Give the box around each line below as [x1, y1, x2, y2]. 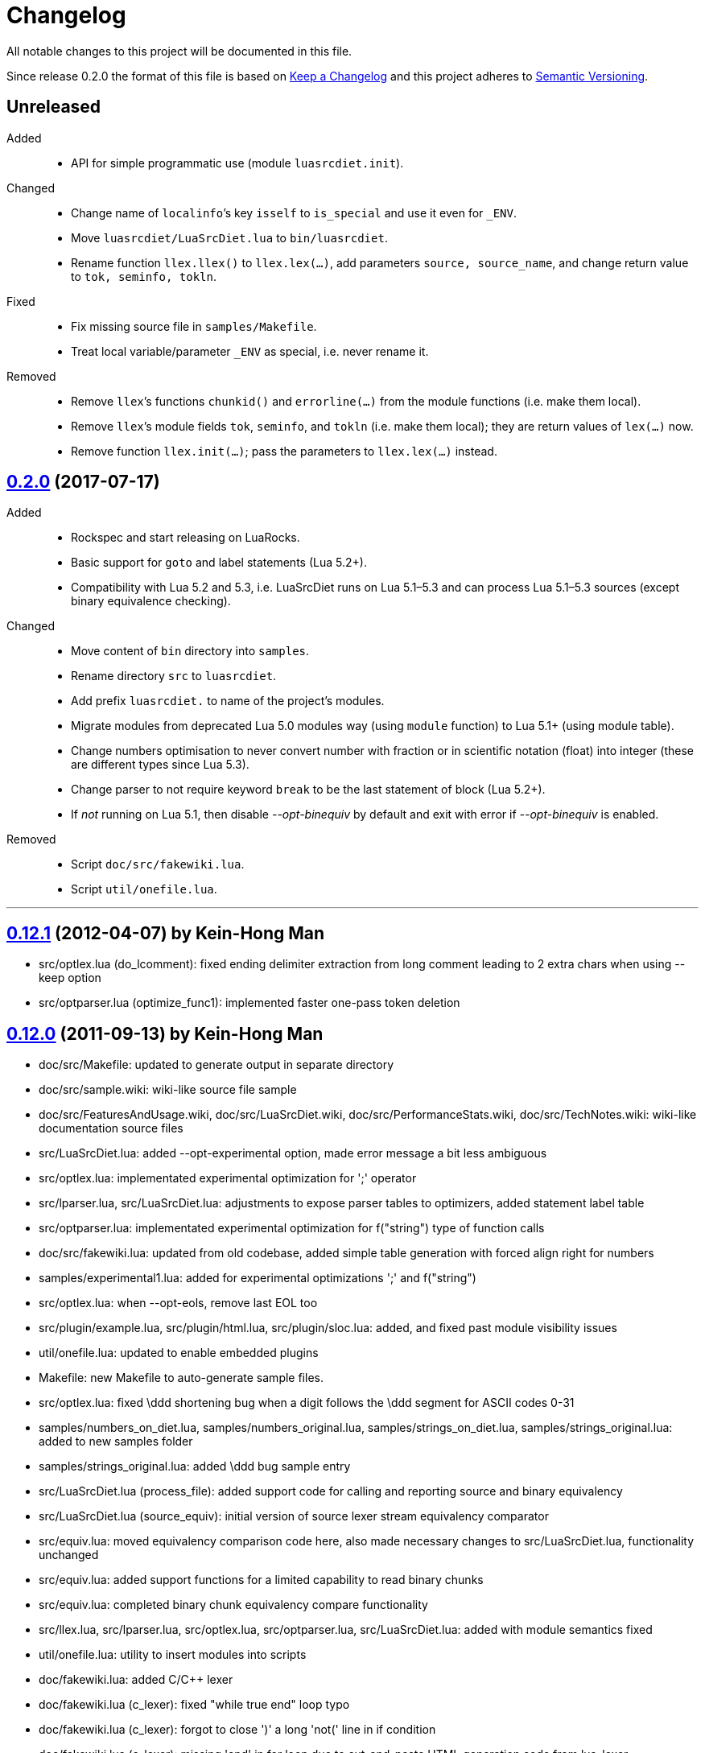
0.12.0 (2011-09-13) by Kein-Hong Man [6, 1023, 324, 1044]
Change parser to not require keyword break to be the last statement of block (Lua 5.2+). [71, 782, 546, 797]
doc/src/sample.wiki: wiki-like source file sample [39, 1083, 297, 1097]
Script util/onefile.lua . [71, 882, 217, 897]
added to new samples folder [39, 1434, 193, 1449]
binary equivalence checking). [71, 594, 231, 608]
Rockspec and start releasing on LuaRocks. [71, 530, 300, 545]
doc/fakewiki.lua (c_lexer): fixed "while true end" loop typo [39, 1697, 350, 1712]
